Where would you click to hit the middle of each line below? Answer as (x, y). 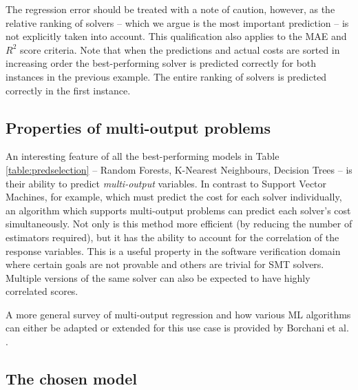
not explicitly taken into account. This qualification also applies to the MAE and (176, 36)
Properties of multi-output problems (138, 127)
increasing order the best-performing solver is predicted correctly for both (161, 63)
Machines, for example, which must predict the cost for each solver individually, (174, 197)
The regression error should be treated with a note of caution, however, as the (170, 9)
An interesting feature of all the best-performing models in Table (143, 156)
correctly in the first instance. (68, 90)
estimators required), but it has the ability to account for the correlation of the (172, 237)
